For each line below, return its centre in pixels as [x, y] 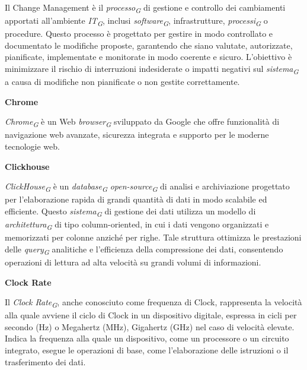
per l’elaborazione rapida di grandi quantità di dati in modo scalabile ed [136, 199]
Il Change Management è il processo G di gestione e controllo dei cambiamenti [145, 8]
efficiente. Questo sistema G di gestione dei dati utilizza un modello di [130, 211]
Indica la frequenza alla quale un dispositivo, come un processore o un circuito [147, 338]
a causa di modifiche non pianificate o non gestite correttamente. [122, 82]
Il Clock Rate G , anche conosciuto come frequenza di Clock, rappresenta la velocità [153, 303]
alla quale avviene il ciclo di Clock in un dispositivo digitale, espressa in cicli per [151, 315]
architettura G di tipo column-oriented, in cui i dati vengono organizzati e [137, 225]
